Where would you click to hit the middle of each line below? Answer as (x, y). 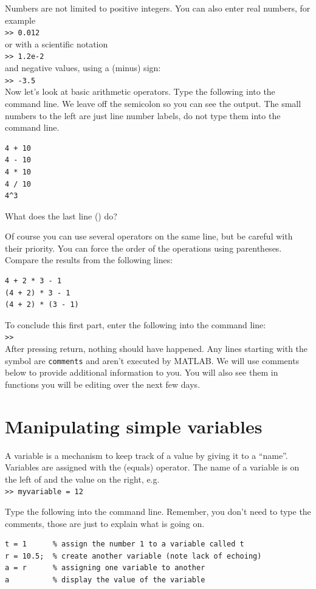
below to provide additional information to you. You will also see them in (142, 372)
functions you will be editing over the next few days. (103, 384)
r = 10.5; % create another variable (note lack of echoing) (133, 556)
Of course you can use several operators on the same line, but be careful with (149, 236)
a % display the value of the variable (105, 580)
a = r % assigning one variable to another (105, 568)
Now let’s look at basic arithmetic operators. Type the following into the (140, 91)
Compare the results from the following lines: (89, 260)
